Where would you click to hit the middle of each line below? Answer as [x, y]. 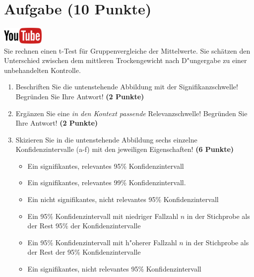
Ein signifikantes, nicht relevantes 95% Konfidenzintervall [114, 269]
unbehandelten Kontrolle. [42, 70]
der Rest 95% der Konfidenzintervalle [84, 226]
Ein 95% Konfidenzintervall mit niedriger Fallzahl [103, 216]
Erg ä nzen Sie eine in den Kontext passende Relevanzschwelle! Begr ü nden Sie [131, 113]
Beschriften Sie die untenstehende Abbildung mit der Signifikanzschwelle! [127, 87]
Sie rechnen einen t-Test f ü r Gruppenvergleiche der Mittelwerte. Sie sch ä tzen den [127, 50]
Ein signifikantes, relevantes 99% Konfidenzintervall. [107, 182]
